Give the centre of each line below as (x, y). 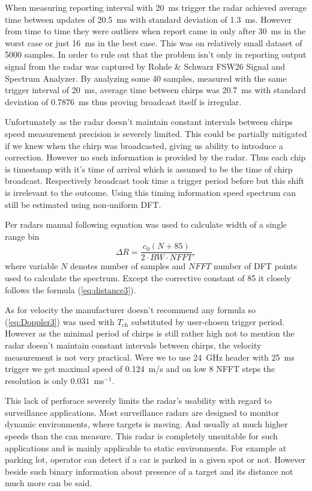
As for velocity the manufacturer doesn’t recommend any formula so (130, 310)
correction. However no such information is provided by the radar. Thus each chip (155, 157)
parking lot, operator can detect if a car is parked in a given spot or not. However (155, 459)
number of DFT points (256, 266)
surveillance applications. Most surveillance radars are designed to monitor (142, 412)
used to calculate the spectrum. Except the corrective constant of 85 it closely (148, 277)
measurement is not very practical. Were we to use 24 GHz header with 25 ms (150, 357)
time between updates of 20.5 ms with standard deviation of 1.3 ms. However (148, 19)
